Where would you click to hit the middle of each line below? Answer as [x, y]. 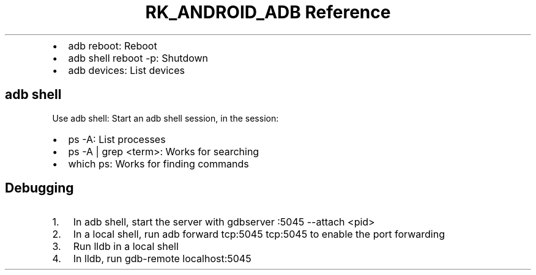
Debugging [39, 188]
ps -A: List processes [117, 139]
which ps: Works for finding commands [158, 163]
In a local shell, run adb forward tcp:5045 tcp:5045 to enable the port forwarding [259, 234]
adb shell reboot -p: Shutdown [138, 58]
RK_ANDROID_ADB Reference [268, 12]
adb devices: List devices [126, 70]
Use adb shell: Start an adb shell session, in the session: [166, 118]
